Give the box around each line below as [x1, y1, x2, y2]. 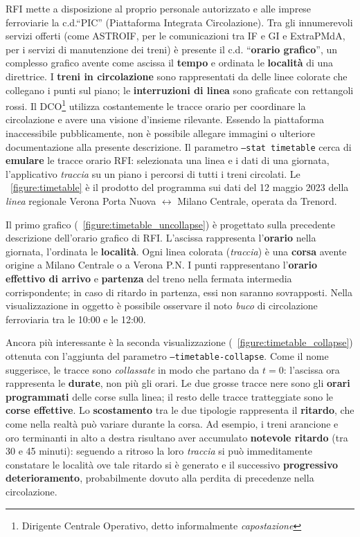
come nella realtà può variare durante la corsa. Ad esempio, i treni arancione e [6, 417, 339, 430]
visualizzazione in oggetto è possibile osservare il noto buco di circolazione [6, 298, 318, 313]
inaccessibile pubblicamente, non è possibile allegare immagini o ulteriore [6, 126, 315, 140]
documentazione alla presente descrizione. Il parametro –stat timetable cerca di [6, 139, 352, 154]
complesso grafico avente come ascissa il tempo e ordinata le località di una [6, 55, 334, 70]
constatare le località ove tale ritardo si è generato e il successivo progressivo [6, 457, 338, 471]
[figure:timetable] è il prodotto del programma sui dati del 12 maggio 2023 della [10, 180, 349, 194]
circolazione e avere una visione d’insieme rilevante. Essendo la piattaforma [6, 112, 324, 127]
